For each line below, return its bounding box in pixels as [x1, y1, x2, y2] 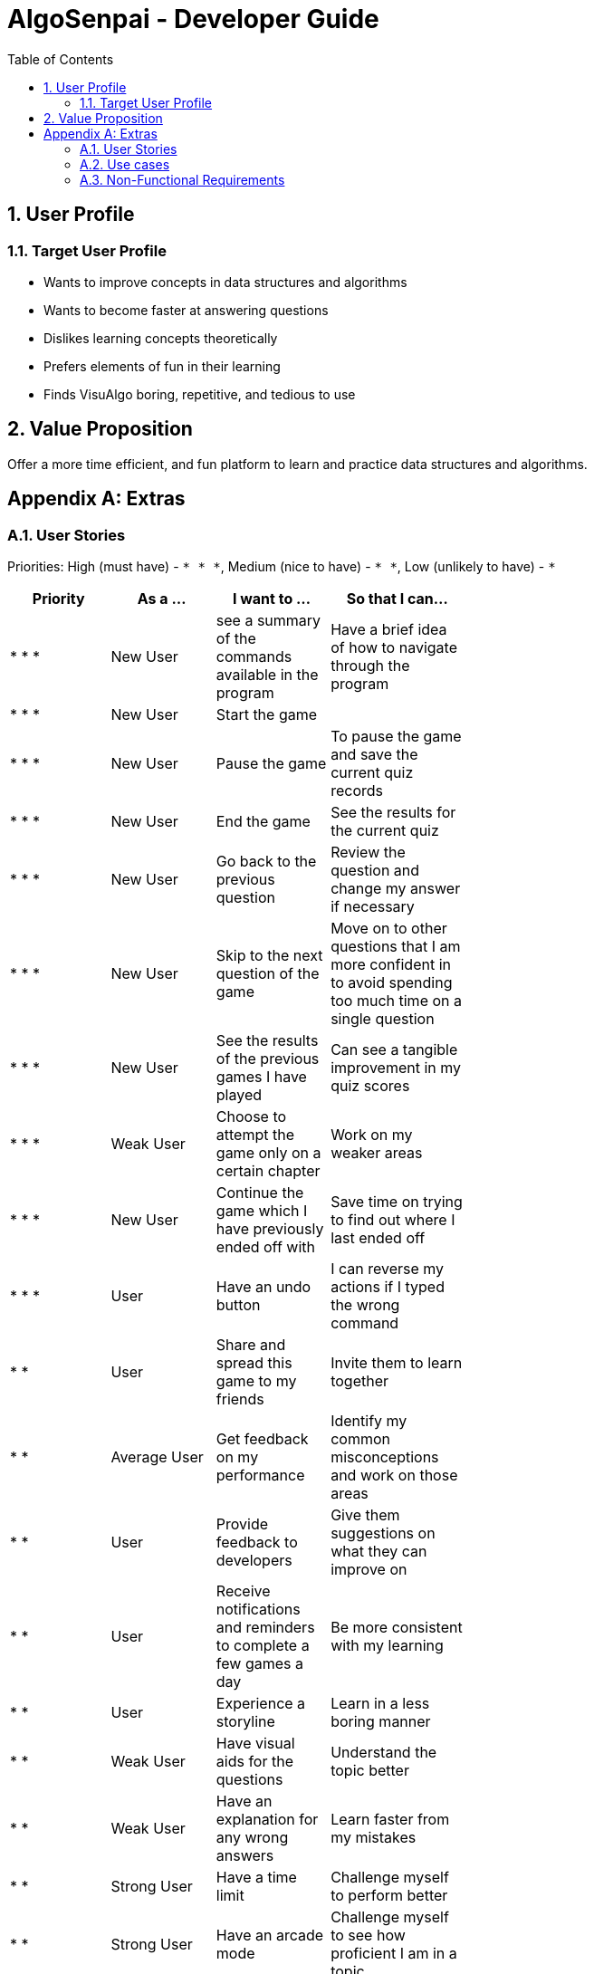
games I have [216, 1068, 307, 1087]
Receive [216, 1582, 271, 1601]
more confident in [331, 955, 451, 974]
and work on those [331, 1466, 458, 1485]
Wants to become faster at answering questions [43, 302, 329, 318]
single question [331, 1010, 435, 1029]
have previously [216, 1220, 324, 1239]
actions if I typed [331, 1278, 445, 1297]
